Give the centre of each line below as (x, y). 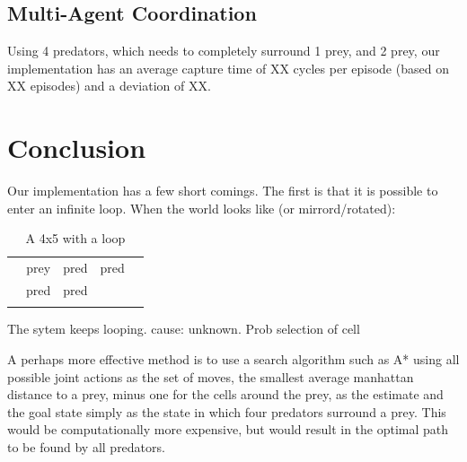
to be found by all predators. (86, 446)
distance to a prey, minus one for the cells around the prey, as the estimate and (225, 394)
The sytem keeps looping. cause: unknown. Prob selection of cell (184, 329)
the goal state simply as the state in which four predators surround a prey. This (227, 411)
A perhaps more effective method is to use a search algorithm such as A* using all (233, 358)
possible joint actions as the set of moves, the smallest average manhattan (211, 376)
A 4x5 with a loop (75, 238)
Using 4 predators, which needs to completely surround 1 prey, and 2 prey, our (224, 51)
